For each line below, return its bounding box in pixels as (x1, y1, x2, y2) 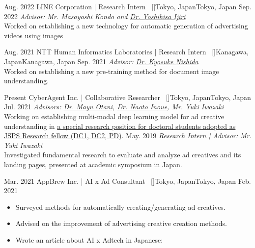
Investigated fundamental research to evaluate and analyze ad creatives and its (4, 149, 241, 160)
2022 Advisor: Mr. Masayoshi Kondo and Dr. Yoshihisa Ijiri (4, 11, 186, 21)
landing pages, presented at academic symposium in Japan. (4, 159, 182, 169)
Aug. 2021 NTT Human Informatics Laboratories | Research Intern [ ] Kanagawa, (4, 47, 249, 57)
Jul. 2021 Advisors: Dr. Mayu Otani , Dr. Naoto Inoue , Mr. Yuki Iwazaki (4, 101, 224, 112)
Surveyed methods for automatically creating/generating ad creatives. (15, 201, 226, 212)
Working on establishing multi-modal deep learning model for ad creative (4, 111, 224, 121)
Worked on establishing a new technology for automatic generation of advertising (4, 21, 248, 31)
